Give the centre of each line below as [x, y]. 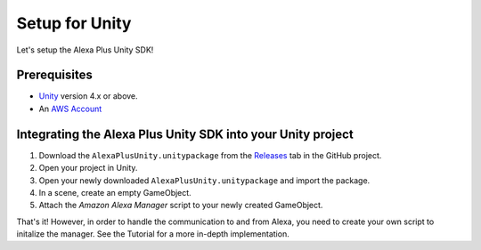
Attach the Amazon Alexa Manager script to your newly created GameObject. [181, 206]
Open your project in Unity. [88, 168]
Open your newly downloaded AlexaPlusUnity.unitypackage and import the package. [204, 180]
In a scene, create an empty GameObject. [115, 192]
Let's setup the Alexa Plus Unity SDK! [85, 50]
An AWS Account [70, 109]
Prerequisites [54, 75]
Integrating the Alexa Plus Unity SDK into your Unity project [185, 134]
